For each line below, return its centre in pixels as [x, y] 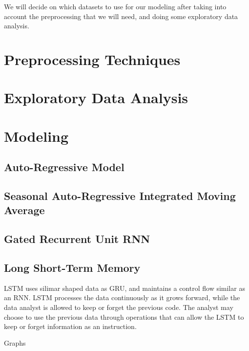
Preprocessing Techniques [92, 59]
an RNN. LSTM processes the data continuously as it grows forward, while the [122, 297]
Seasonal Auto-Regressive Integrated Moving [120, 196]
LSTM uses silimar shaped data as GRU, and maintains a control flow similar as [124, 288]
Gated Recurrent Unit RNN [77, 239]
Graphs [15, 342]
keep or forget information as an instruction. [70, 326]
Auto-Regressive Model [64, 167]
